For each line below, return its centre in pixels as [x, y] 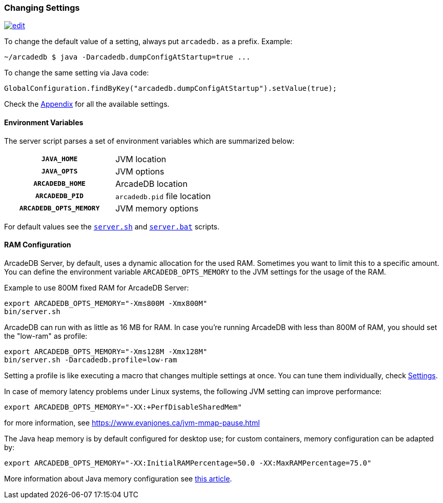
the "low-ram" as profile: [46, 336]
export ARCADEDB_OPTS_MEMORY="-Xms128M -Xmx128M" [106, 351]
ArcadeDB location [152, 183]
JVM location [141, 159]
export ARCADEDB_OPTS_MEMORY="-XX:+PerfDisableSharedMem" [123, 407]
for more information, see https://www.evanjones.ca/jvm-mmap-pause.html [132, 422]
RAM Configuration [38, 245]
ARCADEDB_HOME [59, 184]
